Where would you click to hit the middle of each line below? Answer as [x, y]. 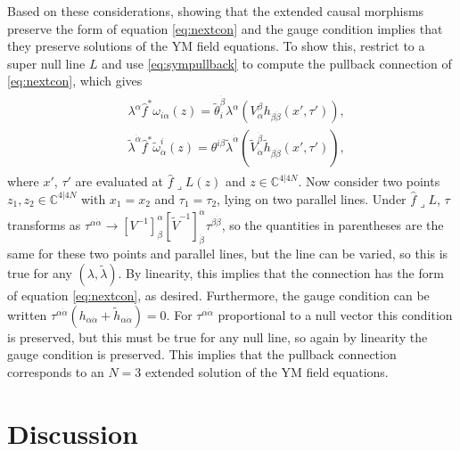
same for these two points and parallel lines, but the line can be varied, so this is [228, 254]
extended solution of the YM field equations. [267, 371]
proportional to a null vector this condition [335, 314]
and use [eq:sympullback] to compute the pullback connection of [277, 63]
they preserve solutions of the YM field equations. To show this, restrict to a [216, 46]
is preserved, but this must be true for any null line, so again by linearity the [218, 336]
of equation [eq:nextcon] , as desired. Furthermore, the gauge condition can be [218, 295]
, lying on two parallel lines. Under [312, 198]
